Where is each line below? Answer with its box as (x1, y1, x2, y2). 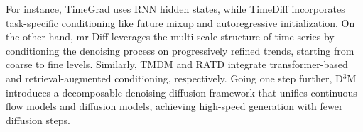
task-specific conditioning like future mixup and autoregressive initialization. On (6, 15, 355, 30)
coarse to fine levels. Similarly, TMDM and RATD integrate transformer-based (6, 57, 348, 72)
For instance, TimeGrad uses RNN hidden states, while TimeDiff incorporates (6, 1, 345, 16)
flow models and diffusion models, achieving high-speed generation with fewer (6, 99, 343, 114)
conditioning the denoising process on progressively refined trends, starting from (6, 43, 354, 57)
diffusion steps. (6, 112, 70, 127)
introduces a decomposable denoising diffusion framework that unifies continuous (6, 84, 357, 99)
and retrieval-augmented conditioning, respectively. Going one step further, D (6, 70, 343, 85)
